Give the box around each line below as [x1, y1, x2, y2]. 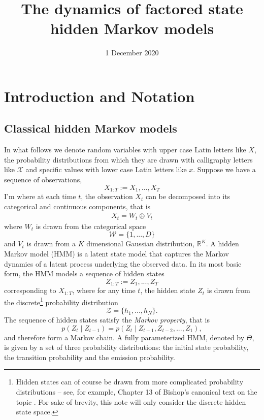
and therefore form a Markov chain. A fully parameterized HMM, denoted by [4, 332, 245, 342]
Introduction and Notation [4, 85, 195, 106]
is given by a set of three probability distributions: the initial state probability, [4, 342, 249, 352]
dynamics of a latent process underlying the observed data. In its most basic [4, 258, 242, 269]
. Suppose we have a [193, 164, 256, 175]
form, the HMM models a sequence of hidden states [4, 268, 164, 279]
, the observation [81, 191, 133, 202]
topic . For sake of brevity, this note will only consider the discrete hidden [16, 396, 246, 407]
